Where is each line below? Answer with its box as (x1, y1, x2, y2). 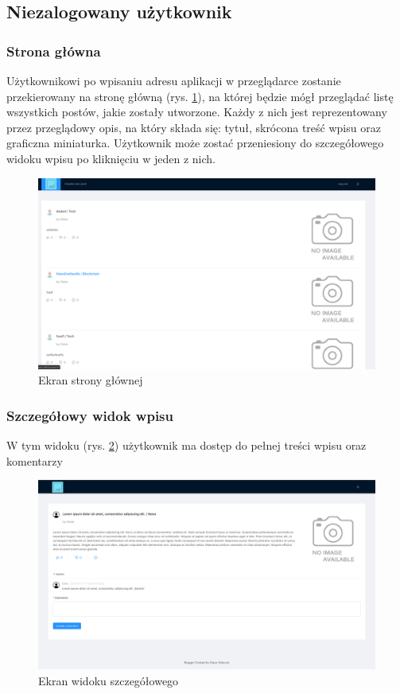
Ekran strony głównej (38, 372, 143, 388)
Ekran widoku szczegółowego (38, 672, 179, 688)
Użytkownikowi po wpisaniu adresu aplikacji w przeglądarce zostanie (6, 72, 341, 88)
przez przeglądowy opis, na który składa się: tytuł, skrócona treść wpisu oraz (6, 119, 381, 135)
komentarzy (6, 452, 63, 469)
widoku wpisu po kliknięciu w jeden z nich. (6, 150, 216, 166)
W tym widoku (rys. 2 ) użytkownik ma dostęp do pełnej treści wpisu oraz (6, 437, 367, 454)
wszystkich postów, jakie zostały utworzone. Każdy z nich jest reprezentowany (6, 103, 387, 120)
